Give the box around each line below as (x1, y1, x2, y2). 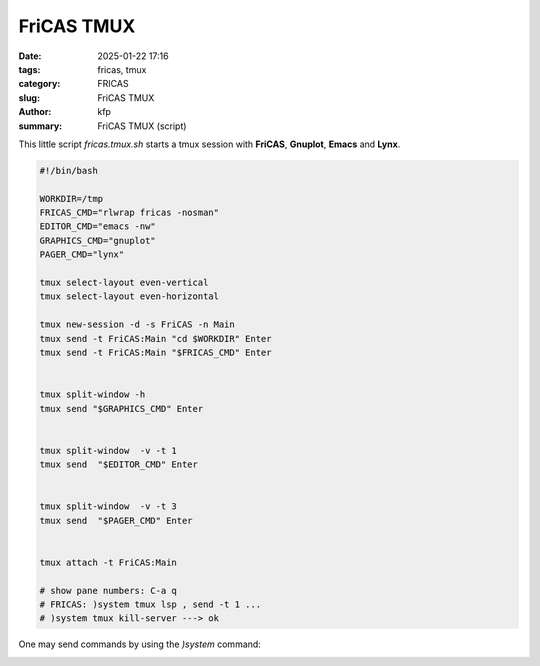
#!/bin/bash (39, 165, 99, 176)
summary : (18, 120, 63, 132)
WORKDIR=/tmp (39, 193, 104, 204)
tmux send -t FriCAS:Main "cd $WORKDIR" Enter (39, 333, 272, 344)
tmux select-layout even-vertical (39, 277, 209, 288)
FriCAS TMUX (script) (97, 120, 187, 132)
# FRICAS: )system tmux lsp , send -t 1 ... (39, 598, 262, 610)
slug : (18, 91, 40, 104)
